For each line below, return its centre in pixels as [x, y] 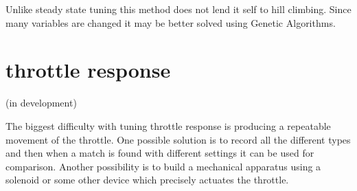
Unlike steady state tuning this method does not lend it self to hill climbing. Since [178, 9]
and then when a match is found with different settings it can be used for [160, 153]
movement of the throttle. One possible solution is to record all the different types [178, 139]
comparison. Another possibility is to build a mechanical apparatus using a [163, 166]
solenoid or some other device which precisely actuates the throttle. [147, 180]
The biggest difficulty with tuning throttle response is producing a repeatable [168, 125]
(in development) [41, 103]
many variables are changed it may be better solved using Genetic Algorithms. [171, 22]
